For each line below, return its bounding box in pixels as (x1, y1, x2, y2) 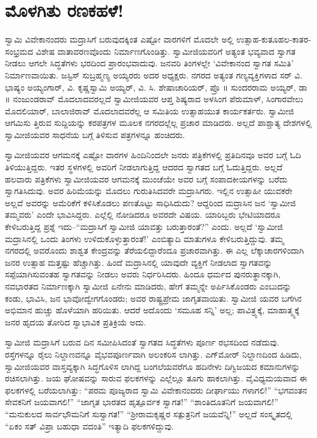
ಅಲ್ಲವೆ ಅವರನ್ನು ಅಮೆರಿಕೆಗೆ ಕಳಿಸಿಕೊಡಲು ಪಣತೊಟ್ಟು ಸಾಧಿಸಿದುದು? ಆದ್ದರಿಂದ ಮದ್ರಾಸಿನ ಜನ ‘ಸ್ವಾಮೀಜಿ (5, 196, 296, 209)
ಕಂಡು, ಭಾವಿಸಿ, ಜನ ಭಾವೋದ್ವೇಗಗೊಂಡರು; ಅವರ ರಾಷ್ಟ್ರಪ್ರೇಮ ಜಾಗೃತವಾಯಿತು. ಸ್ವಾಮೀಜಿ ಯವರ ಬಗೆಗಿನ (5, 291, 302, 304)
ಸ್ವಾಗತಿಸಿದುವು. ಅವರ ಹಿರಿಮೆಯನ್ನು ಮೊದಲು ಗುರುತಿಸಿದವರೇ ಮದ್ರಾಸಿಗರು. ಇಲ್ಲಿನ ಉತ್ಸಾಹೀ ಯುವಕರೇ (5, 184, 293, 197)
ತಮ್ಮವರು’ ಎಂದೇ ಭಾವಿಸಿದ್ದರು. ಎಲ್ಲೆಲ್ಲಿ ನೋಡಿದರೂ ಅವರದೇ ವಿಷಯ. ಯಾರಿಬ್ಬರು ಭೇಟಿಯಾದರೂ (5, 208, 280, 221)
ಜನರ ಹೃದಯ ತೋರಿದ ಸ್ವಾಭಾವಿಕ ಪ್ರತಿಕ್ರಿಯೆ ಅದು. (5, 315, 146, 328)
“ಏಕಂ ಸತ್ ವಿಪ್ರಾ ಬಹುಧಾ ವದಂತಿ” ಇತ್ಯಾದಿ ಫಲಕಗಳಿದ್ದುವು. (5, 419, 174, 432)
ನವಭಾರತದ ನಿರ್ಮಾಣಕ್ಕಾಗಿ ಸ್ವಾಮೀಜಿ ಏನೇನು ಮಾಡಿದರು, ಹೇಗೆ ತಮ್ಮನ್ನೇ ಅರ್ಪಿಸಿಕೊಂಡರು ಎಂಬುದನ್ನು (5, 280, 291, 292)
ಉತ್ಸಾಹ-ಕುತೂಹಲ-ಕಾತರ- (236, 33, 312, 46)
